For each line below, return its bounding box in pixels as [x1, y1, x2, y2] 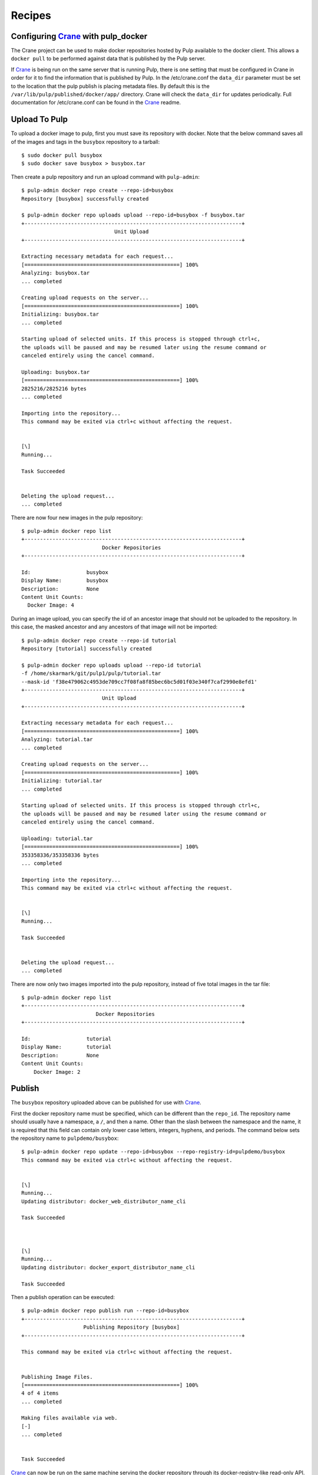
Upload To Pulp [11, 114, 68, 124]
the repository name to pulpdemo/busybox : [11, 1135, 119, 1142]
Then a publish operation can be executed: [11, 1294, 115, 1300]
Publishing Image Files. [21, 1374, 93, 1380]
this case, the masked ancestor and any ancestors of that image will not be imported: [11, 623, 218, 631]
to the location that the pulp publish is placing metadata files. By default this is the [11, 83, 210, 90]
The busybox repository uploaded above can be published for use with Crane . [11, 1099, 201, 1106]
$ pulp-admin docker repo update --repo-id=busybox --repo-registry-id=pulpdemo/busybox [21, 1148, 286, 1155]
